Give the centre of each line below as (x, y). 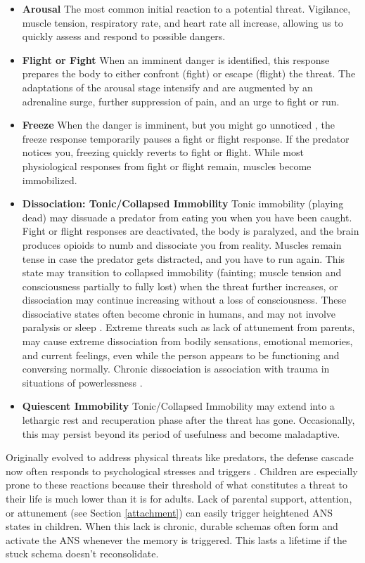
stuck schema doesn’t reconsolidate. (82, 554)
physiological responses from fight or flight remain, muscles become (167, 166)
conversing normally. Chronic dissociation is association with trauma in (176, 369)
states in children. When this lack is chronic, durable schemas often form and (172, 526)
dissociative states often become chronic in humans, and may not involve (179, 313)
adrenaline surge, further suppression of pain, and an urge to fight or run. (181, 101)
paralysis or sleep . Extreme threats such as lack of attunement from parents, (188, 327)
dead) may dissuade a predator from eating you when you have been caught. (187, 217)
